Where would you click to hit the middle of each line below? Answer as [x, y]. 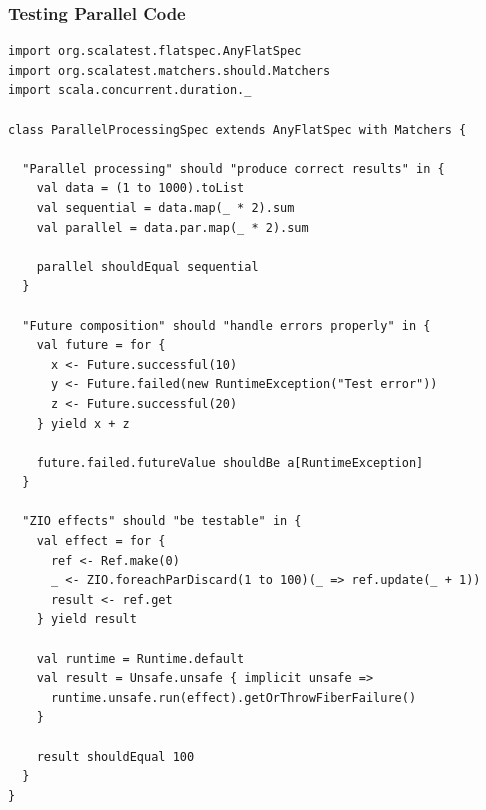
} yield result [86, 619]
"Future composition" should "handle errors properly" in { [226, 325]
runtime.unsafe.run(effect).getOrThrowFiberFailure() [233, 697]
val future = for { [101, 345]
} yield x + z [83, 423]
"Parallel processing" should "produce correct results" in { [233, 168]
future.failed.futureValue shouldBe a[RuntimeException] [230, 462]
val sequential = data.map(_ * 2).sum [165, 207]
